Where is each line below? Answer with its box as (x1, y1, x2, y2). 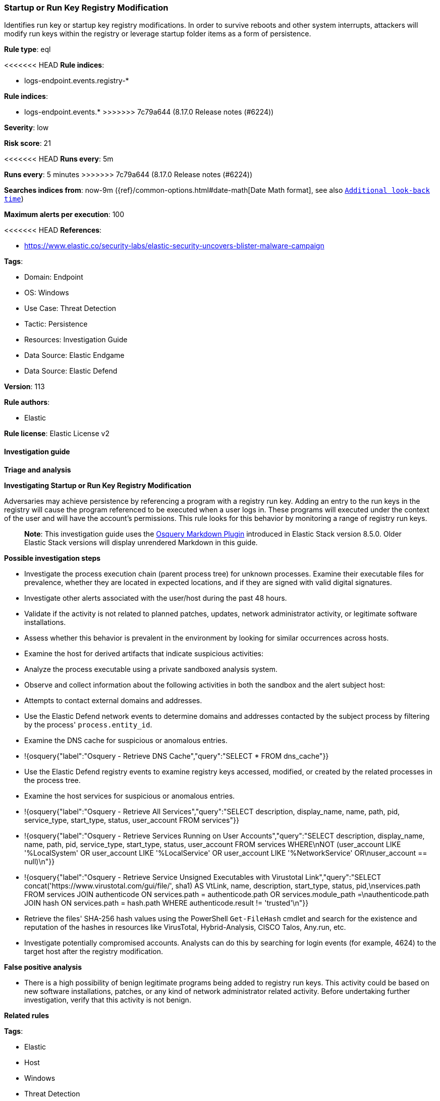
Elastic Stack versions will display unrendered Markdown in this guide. (24, 538, 258, 547)
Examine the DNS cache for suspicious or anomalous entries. (24, 736, 228, 745)
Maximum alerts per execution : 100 (4, 210, 125, 219)
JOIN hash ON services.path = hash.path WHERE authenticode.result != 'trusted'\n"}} (24, 898, 309, 907)
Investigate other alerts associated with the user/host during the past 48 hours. (24, 593, 287, 602)
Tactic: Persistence (24, 320, 88, 329)
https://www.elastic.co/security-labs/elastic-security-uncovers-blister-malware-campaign (24, 241, 324, 250)
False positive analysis (4, 962, 82, 971)
